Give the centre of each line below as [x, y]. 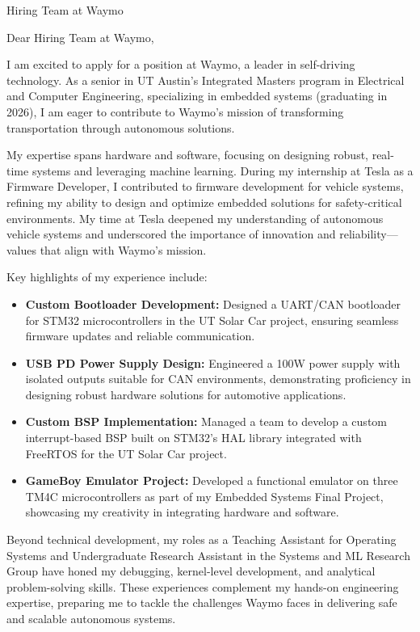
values [22, 249]
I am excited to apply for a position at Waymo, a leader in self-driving [181, 64]
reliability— [369, 234]
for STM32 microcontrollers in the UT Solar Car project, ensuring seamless [212, 320]
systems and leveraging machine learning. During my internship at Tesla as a [223, 170]
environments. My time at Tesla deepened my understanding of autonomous [195, 218]
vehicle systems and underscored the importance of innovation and [171, 234]
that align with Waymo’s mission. [123, 249]
